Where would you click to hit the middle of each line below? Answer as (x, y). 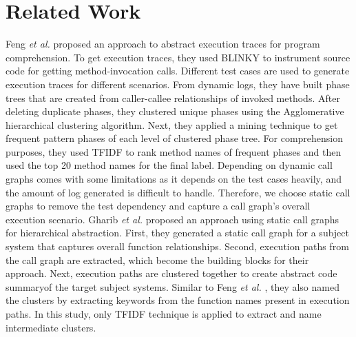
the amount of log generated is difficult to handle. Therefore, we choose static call (178, 192)
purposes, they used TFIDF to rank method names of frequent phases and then (174, 151)
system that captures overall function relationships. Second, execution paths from (177, 246)
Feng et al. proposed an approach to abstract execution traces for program (163, 44)
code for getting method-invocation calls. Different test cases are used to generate (178, 71)
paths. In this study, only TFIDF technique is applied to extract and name (164, 314)
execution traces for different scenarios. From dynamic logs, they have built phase (178, 84)
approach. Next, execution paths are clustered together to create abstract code (171, 273)
